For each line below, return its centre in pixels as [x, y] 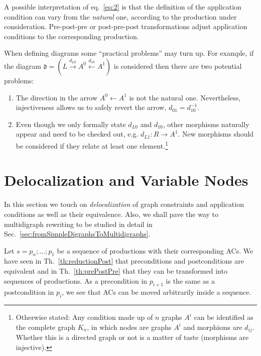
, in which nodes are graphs [129, 327]
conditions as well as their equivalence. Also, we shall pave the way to [111, 214]
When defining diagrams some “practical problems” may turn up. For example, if [129, 53]
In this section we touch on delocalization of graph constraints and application [124, 204]
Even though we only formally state [71, 124]
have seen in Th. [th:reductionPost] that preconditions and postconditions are [124, 261]
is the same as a [190, 280]
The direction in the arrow [57, 97]
